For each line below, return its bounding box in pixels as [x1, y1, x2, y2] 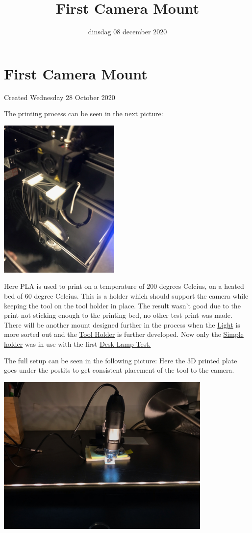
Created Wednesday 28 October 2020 [4, 92, 115, 102]
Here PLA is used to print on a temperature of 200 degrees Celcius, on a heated [4, 281, 244, 291]
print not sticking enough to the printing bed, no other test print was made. [4, 310, 232, 320]
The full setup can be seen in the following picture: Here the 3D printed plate [4, 355, 237, 365]
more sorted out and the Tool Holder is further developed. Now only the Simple [4, 329, 244, 339]
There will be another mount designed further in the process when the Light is [4, 319, 240, 330]
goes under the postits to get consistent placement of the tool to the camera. [4, 365, 234, 375]
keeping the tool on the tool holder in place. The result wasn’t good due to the [4, 300, 241, 310]
